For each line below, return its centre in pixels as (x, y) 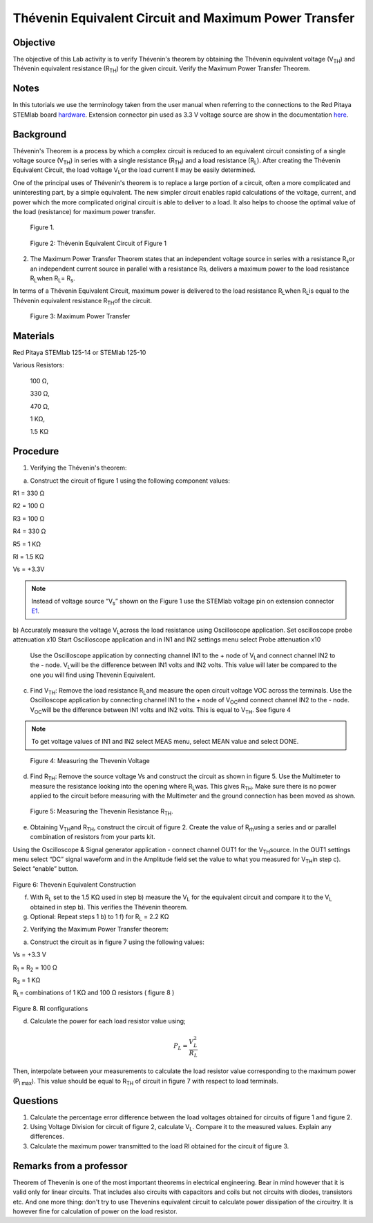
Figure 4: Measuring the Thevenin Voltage (90, 760)
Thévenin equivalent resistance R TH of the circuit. (82, 301)
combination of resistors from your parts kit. (93, 837)
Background (40, 134)
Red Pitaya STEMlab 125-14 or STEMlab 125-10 (79, 353)
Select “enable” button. (46, 869)
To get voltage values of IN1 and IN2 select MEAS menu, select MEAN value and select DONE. (165, 742)
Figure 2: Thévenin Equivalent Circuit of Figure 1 (98, 243)
